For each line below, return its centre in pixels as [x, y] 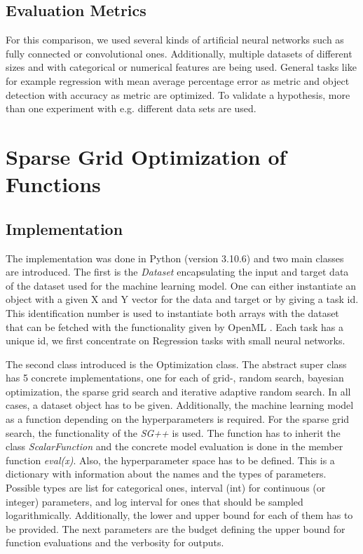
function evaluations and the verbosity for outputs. [115, 542]
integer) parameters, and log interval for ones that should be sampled [155, 501]
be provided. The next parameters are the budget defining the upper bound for [176, 528]
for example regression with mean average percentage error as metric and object [178, 80]
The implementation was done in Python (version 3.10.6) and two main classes [175, 258]
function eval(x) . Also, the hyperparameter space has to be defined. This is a [170, 460]
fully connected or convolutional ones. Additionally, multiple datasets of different [179, 53]
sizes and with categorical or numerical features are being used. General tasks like [181, 67]
